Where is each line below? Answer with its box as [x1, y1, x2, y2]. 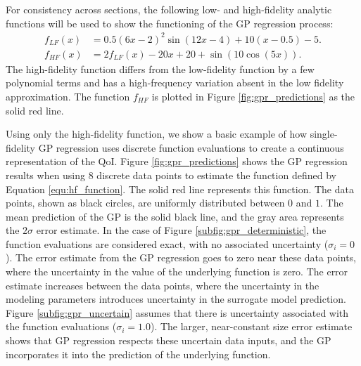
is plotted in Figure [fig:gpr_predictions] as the [151, 89, 355, 103]
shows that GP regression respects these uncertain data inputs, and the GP [6, 333, 331, 348]
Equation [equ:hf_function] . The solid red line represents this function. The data [6, 181, 354, 196]
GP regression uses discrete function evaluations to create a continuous [38, 140, 344, 155]
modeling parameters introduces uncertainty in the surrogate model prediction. [6, 292, 346, 306]
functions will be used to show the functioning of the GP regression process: [6, 15, 334, 30]
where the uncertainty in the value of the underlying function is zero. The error [6, 264, 348, 279]
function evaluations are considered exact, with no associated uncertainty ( [6, 236, 329, 251]
